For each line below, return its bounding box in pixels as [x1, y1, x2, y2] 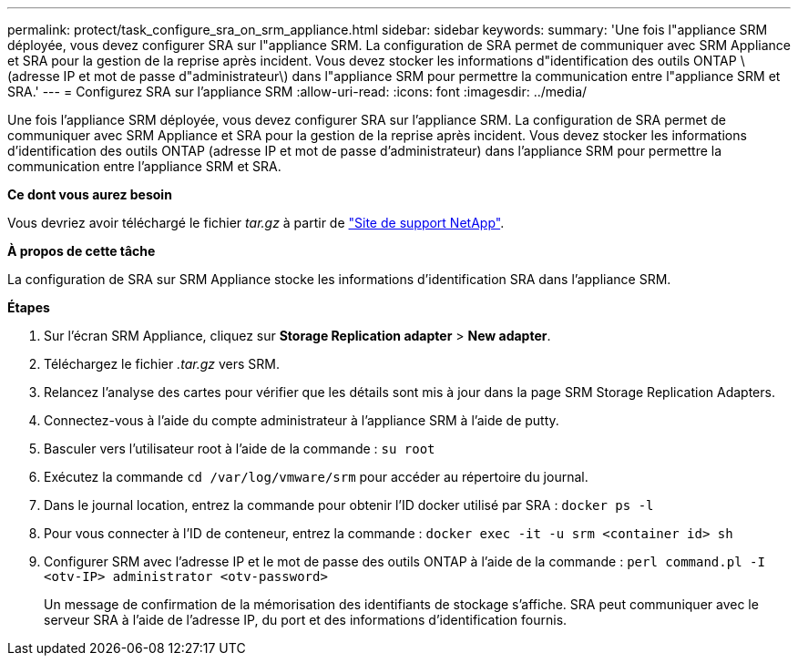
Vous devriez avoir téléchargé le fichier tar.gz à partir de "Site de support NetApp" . [7, 215, 505, 230]
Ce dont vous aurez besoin [7, 187, 172, 202]
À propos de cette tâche [7, 243, 156, 259]
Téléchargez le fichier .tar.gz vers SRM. [44, 356, 280, 372]
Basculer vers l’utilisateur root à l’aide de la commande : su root [44, 441, 435, 456]
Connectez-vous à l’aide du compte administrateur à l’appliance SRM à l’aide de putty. [44, 413, 559, 428]
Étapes [7, 300, 50, 315]
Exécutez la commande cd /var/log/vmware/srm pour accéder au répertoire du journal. [44, 469, 588, 484]
